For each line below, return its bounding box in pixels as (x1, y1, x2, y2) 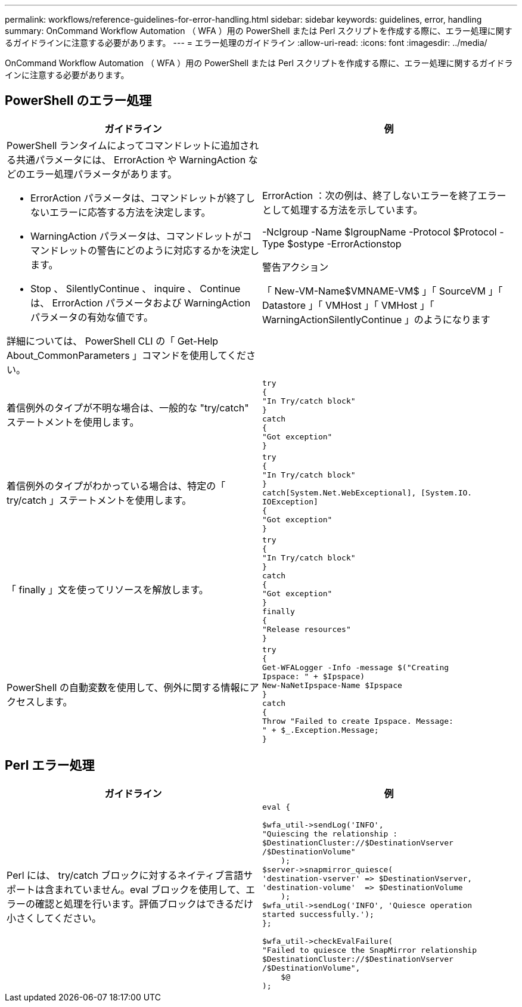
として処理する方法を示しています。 (262, 203, 423, 216)
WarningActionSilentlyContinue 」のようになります (262, 313, 490, 326)
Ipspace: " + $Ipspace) (262, 671, 365, 681)
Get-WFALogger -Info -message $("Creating (262, 662, 449, 672)
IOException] (262, 497, 318, 506)
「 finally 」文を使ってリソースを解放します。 (7, 583, 209, 596)
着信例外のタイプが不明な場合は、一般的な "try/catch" (7, 401, 249, 414)
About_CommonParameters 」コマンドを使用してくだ (7, 349, 247, 361)
